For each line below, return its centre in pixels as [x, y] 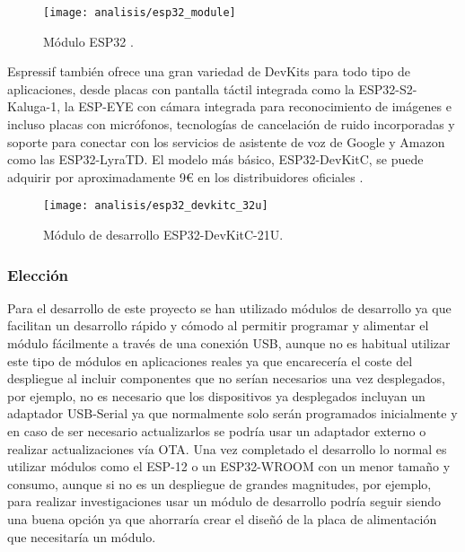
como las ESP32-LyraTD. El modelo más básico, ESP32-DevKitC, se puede [215, 159]
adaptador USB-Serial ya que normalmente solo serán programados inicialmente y [232, 413]
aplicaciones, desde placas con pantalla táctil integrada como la [181, 88]
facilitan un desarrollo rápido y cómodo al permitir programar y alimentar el [218, 325]
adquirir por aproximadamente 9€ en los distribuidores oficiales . [185, 176]
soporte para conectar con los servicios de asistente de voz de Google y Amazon [226, 141]
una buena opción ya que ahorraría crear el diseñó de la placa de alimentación [222, 519]
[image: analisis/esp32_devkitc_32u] [156, 206]
